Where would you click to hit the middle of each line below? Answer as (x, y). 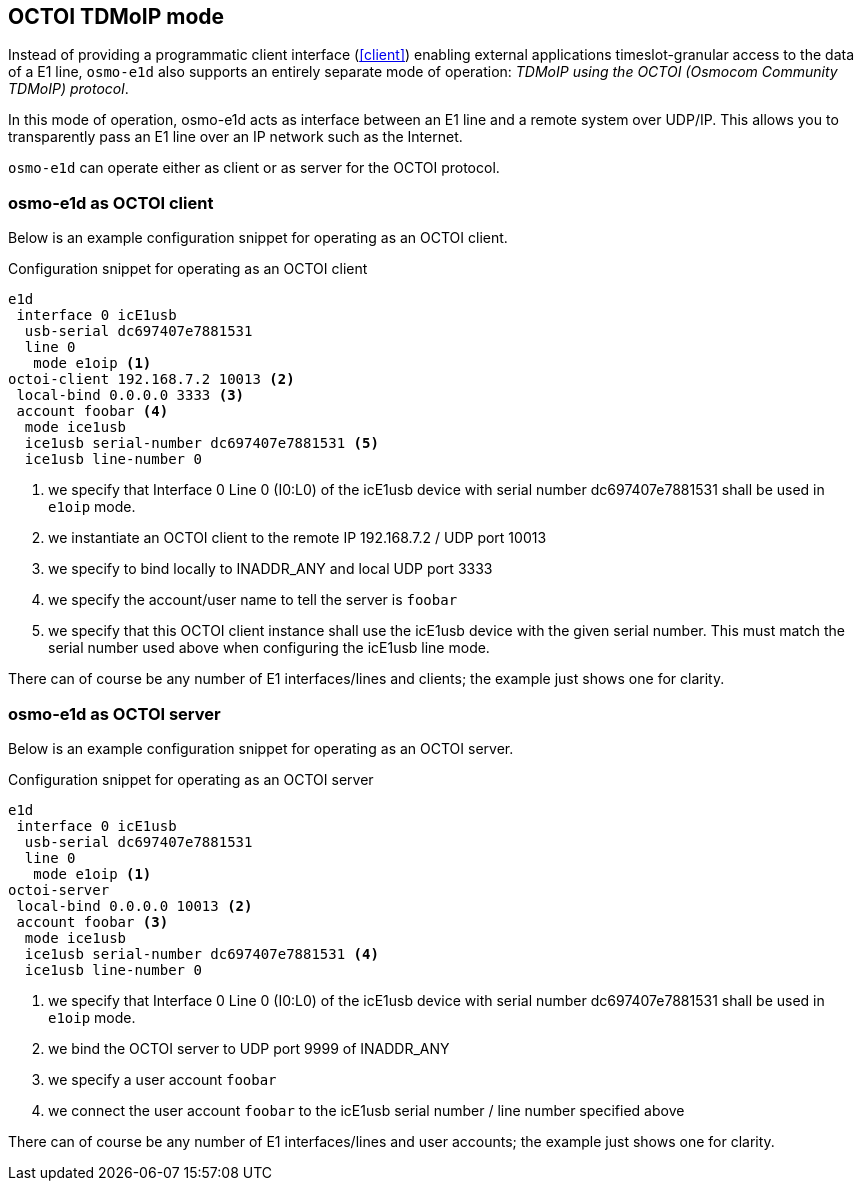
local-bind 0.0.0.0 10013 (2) (134, 905)
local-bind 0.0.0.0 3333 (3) (130, 395)
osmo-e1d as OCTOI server (114, 713)
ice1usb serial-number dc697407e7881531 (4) (201, 953)
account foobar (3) (92, 921)
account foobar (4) (92, 411)
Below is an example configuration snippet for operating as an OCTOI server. (261, 748)
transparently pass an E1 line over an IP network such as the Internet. (235, 137)
